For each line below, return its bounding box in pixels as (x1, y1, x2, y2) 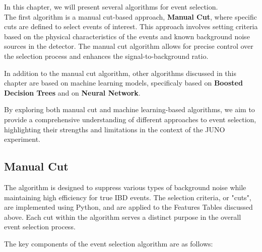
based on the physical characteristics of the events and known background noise (4, 31, 250, 41)
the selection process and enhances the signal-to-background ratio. (4, 50, 209, 61)
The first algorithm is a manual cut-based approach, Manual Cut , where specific (4, 11, 257, 22)
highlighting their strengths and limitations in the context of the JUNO (4, 124, 225, 134)
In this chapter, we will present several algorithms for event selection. (4, 2, 218, 12)
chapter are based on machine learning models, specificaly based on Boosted (4, 77, 243, 88)
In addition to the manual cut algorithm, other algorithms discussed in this (4, 67, 236, 78)
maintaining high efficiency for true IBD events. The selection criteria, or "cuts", (4, 192, 251, 202)
